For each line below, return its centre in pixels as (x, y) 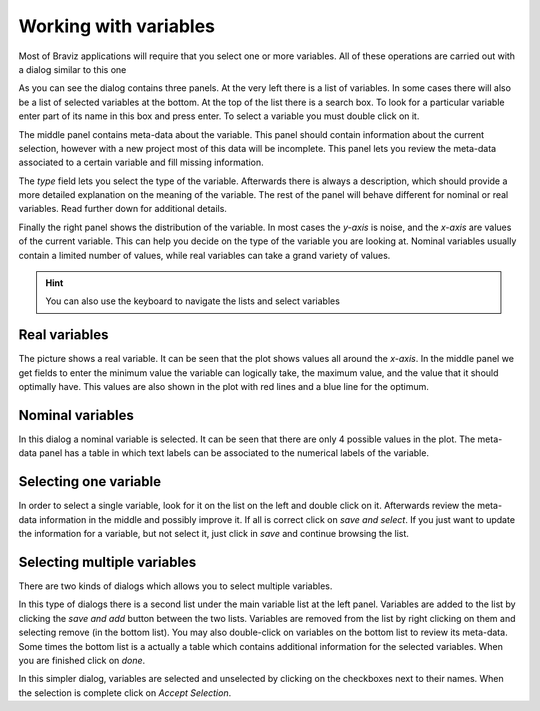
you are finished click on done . (82, 660)
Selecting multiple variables (107, 561)
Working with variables (116, 26)
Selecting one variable (90, 481)
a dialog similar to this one (72, 69)
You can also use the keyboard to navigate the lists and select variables (192, 301)
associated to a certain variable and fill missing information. (141, 162)
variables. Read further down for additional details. (122, 209)
